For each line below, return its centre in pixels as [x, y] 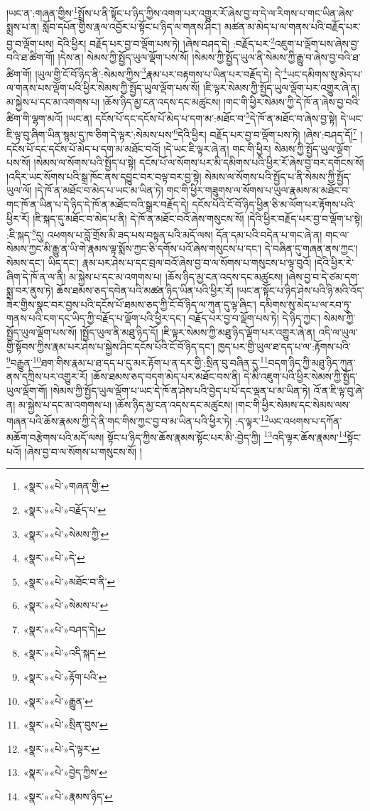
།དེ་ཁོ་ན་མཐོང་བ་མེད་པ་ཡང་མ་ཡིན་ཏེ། [99, 190]
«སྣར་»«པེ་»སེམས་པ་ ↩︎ [66, 605]
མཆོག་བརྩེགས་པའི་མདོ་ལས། [55, 437]
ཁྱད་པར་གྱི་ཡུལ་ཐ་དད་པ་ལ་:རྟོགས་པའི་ [284, 346]
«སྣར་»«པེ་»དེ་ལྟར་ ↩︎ [61, 748]
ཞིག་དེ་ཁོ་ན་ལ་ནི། [36, 276]
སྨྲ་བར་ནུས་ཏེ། [30, 290]
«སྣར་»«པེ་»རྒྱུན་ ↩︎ [58, 700]
